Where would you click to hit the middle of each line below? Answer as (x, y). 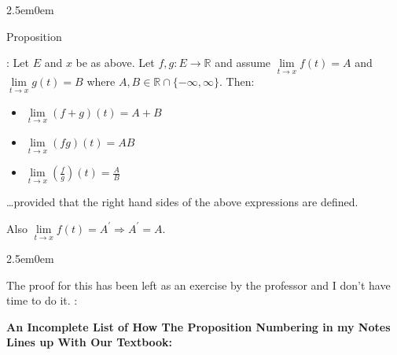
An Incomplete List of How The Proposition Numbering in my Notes (198, 326)
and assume (243, 63)
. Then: (237, 81)
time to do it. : (42, 300)
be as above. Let (115, 63)
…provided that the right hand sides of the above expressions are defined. (182, 202)
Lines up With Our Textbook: (90, 342)
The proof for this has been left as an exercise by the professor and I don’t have (198, 285)
